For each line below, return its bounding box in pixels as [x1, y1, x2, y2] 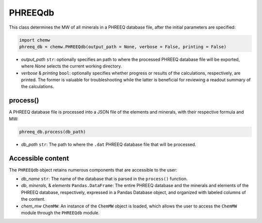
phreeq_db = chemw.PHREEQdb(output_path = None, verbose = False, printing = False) [19, 44, 227, 50]
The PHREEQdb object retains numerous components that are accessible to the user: [9, 167, 177, 172]
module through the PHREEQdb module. [21, 209, 99, 216]
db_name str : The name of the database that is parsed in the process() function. [21, 176, 188, 182]
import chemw [19, 37, 50, 43]
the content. [21, 196, 46, 202]
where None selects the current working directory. [21, 63, 122, 69]
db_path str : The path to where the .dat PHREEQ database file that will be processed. [21, 141, 196, 147]
